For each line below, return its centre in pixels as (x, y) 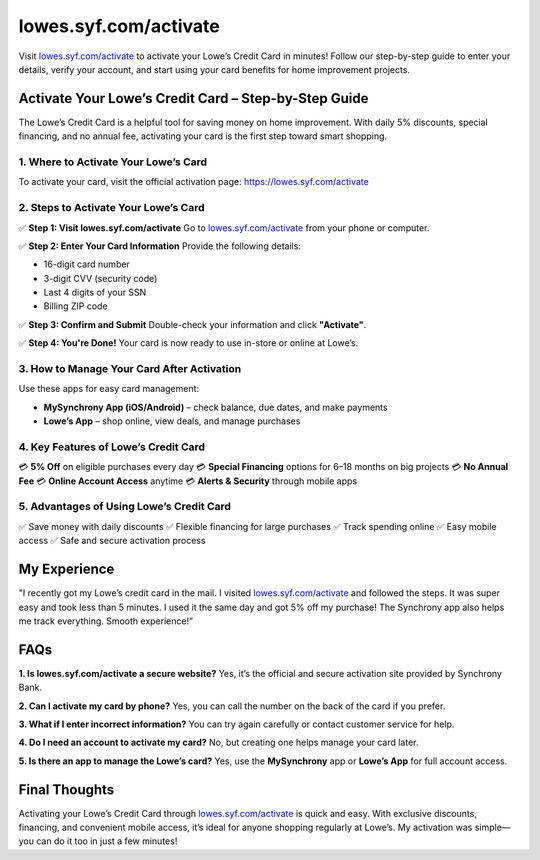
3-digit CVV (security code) (100, 278)
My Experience (66, 569)
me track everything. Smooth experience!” (106, 621)
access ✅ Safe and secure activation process (112, 541)
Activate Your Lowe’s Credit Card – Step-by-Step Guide (193, 98)
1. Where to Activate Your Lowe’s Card (113, 162)
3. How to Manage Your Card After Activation (130, 369)
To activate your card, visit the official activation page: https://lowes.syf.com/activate (193, 182)
